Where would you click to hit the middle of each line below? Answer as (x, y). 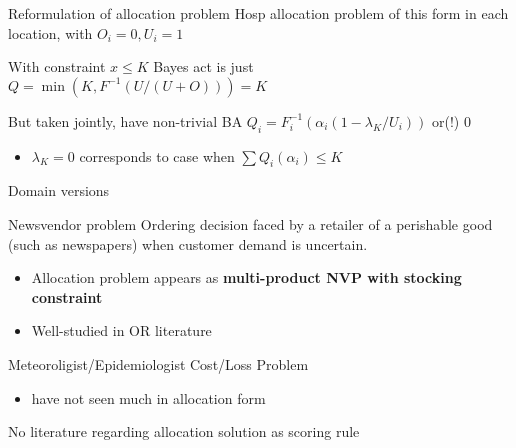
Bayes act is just (203, 66)
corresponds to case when (157, 155)
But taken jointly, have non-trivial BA (125, 120)
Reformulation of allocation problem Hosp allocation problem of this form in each (258, 13)
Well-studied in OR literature (121, 330)
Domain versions (59, 190)
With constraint (57, 66)
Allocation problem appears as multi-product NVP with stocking (246, 277)
